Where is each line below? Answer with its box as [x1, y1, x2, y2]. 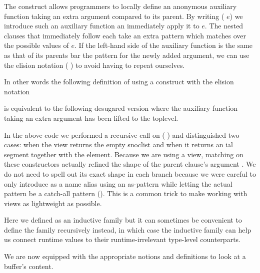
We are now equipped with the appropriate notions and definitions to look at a [4, 251, 246, 262]
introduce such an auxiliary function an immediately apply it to [4, 20, 199, 31]
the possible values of [4, 40, 69, 50]
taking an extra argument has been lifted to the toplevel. [4, 112, 178, 123]
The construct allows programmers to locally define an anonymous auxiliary [4, 1, 237, 11]
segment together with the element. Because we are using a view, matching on [4, 149, 243, 159]
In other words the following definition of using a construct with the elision [4, 76, 234, 87]
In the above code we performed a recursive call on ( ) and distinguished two [4, 129, 239, 140]
